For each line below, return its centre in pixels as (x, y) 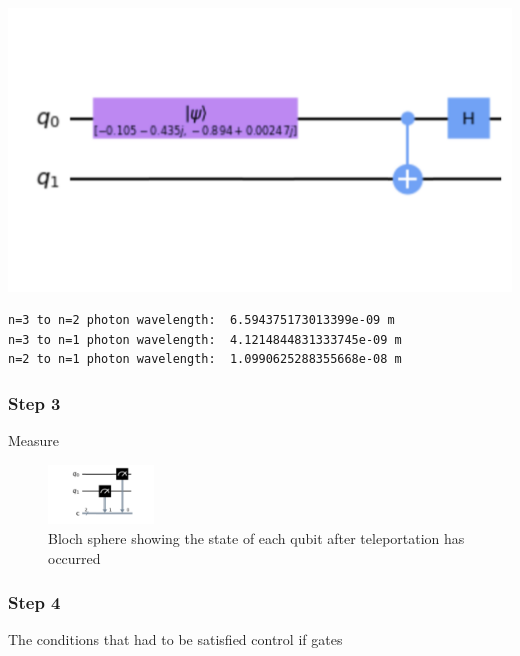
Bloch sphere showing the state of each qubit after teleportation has (256, 537)
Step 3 (34, 402)
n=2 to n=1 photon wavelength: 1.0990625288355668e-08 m (205, 359)
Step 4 (34, 602)
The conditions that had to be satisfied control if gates (175, 639)
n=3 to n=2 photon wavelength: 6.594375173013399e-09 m (201, 320)
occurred (74, 557)
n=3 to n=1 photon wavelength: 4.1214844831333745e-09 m (205, 339)
